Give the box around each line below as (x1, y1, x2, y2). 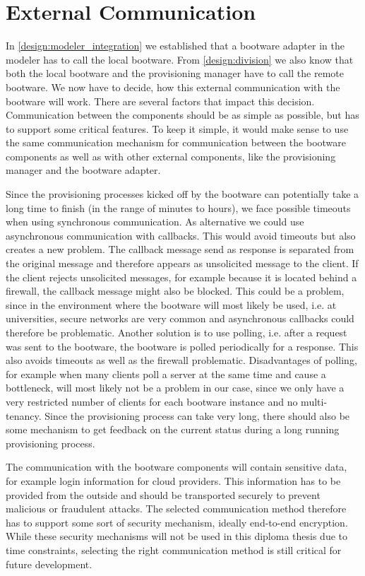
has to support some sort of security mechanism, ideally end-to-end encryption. (6, 515, 348, 529)
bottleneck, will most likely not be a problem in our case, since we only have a (6, 380, 345, 395)
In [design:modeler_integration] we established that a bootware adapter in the (6, 38, 345, 53)
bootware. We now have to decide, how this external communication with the (6, 79, 340, 94)
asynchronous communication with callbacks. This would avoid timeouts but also (6, 228, 356, 242)
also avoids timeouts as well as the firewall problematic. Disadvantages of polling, (6, 353, 357, 368)
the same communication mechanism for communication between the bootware (6, 135, 347, 150)
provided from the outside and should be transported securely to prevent (6, 487, 321, 502)
